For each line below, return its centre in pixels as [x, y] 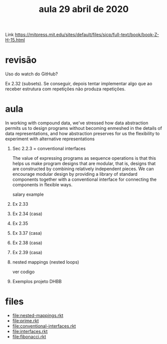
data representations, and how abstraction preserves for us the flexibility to [83, 134]
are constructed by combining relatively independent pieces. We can [83, 169]
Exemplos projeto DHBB [37, 282]
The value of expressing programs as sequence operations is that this [84, 158]
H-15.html [15, 40]
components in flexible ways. [42, 185]
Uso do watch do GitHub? [32, 74]
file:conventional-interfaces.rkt [44, 326]
